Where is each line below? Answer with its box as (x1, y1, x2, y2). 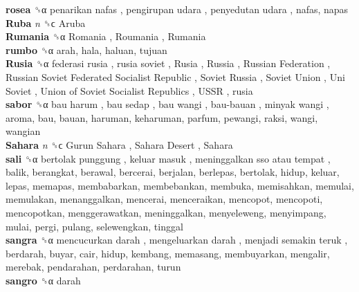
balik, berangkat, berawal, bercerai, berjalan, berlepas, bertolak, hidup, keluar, (6, 165, 340, 179)
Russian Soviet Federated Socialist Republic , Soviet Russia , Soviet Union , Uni (6, 69, 345, 84)
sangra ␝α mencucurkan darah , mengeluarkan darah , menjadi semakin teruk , (6, 232, 348, 247)
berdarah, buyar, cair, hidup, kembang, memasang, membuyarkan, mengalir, (6, 246, 330, 260)
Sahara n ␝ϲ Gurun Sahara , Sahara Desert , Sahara (6, 137, 233, 152)
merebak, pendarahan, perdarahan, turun (6, 259, 181, 274)
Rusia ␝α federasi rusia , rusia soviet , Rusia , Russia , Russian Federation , (6, 56, 331, 71)
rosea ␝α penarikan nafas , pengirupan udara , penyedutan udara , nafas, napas (6, 2, 349, 16)
